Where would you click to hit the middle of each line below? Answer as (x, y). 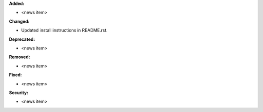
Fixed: (15, 75)
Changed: (19, 21)
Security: (19, 93)
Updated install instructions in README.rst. (65, 30)
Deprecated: (22, 39)
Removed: (19, 57)
